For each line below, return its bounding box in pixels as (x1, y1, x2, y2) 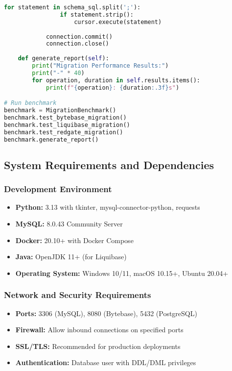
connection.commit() (46, 33, 113, 40)
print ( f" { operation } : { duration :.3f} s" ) (46, 84, 180, 91)
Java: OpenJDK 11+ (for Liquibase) (15, 251, 127, 262)
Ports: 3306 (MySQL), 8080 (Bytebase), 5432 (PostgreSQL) (15, 308, 197, 318)
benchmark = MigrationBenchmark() (4, 107, 116, 114)
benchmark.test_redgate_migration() (4, 128, 123, 136)
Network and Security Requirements (4, 289, 151, 301)
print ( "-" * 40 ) (32, 69, 85, 76)
